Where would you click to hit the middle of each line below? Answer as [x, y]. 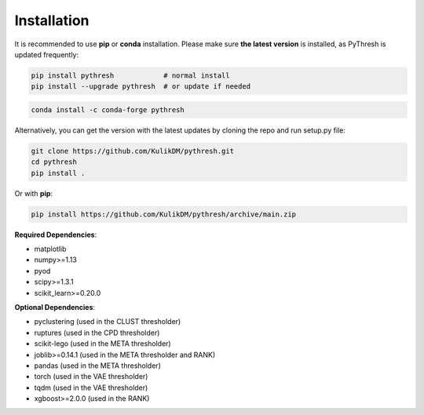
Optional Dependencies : [55, 307]
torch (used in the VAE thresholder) [91, 377]
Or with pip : [34, 193]
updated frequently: [47, 54]
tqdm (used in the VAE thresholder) [91, 388]
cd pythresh [54, 162]
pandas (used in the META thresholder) [97, 366]
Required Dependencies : [56, 235]
